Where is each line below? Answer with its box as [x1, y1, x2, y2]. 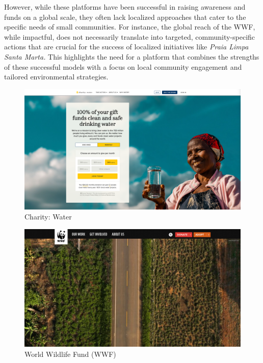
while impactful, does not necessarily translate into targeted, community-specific [4, 31, 255, 42]
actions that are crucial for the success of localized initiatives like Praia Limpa [4, 41, 249, 52]
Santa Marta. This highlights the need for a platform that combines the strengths [4, 51, 259, 62]
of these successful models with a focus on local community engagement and [4, 61, 242, 72]
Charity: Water [24, 211, 72, 222]
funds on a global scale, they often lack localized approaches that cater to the [4, 11, 246, 22]
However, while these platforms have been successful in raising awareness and [4, 2, 246, 12]
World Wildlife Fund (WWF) [24, 348, 116, 359]
